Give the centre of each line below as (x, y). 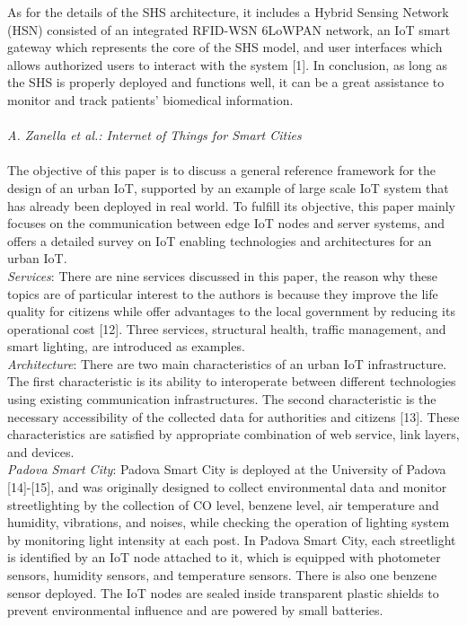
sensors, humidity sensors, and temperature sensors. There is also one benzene (222, 575)
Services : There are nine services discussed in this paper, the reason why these (222, 275)
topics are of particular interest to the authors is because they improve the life (223, 293)
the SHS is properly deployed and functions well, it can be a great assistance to (226, 82)
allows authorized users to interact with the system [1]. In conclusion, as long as (227, 64)
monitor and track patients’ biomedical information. (150, 99)
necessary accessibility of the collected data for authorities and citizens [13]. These (233, 416)
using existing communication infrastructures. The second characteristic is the (222, 399)
